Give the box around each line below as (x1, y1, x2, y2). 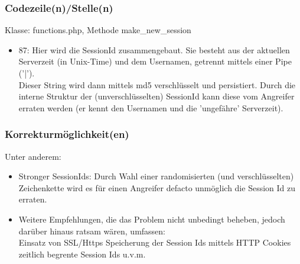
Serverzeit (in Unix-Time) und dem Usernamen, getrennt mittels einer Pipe (18, 55, 292, 67)
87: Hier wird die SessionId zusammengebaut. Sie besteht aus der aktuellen (18, 43, 290, 56)
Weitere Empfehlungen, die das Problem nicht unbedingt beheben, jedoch (18, 213, 285, 225)
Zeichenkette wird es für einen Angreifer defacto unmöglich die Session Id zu (18, 181, 295, 194)
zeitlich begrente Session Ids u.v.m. (18, 247, 146, 260)
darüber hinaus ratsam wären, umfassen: (18, 224, 166, 237)
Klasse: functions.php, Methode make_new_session (5, 24, 191, 36)
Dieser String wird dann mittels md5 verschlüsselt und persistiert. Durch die (18, 78, 296, 91)
